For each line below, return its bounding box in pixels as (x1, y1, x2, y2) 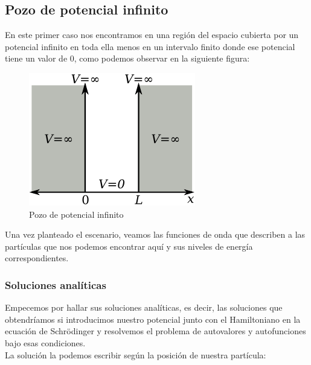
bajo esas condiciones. (5, 336, 86, 349)
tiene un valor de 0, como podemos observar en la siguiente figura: (5, 52, 250, 65)
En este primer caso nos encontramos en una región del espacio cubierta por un (5, 28, 299, 41)
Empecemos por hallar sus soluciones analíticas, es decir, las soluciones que (5, 301, 283, 314)
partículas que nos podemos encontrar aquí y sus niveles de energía (5, 240, 253, 252)
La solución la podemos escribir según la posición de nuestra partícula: (5, 348, 266, 361)
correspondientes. (5, 252, 69, 264)
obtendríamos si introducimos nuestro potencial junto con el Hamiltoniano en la (5, 313, 301, 325)
